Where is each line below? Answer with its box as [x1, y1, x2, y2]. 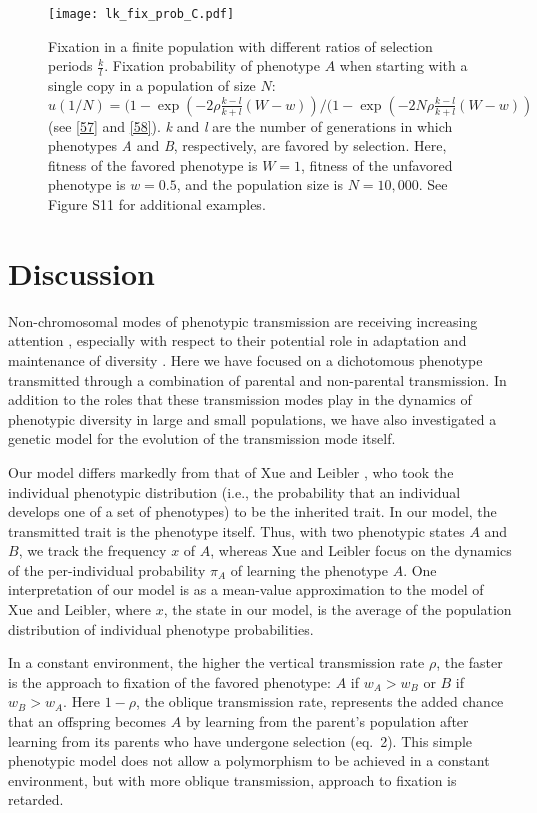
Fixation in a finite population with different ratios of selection [48, 35, 433, 56]
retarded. [8, 789, 64, 810]
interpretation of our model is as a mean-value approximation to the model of [8, 579, 484, 600]
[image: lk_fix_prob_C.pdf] [48, 7, 235, 21]
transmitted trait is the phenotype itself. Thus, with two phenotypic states [8, 520, 465, 541]
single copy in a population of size [48, 75, 256, 96]
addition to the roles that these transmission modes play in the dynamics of [8, 389, 472, 410]
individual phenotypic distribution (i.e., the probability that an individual [8, 481, 461, 502]
